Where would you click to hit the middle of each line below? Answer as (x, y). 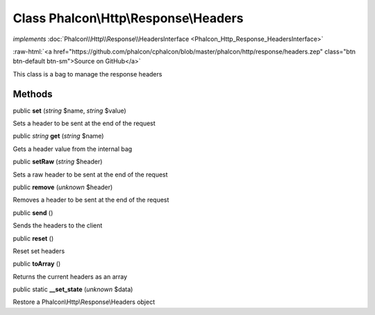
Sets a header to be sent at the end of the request (84, 123)
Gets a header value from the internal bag (73, 149)
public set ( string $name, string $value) (69, 111)
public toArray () (37, 264)
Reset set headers (39, 251)
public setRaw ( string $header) (58, 162)
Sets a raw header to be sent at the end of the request (90, 175)
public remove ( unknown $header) (63, 187)
